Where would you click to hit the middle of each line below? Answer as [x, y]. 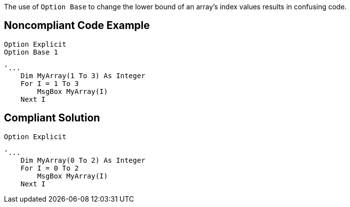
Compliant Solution [52, 118]
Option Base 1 [31, 52]
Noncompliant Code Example [77, 26]
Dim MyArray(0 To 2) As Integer [83, 160]
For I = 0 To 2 [50, 168]
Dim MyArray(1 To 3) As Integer [83, 75]
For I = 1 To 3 [50, 83]
